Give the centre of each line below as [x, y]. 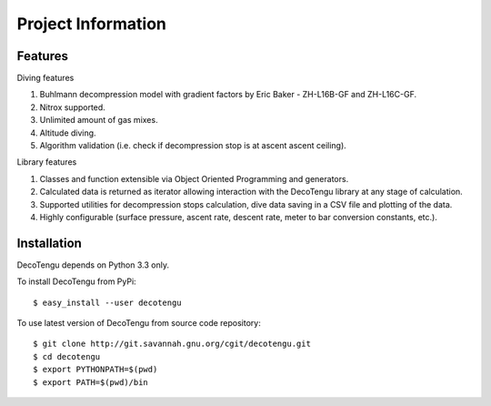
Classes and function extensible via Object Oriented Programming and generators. [194, 178]
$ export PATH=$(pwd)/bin [91, 382]
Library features [47, 162]
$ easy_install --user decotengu [107, 302]
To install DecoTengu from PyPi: [76, 281]
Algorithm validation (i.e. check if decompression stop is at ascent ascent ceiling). [193, 146]
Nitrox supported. [73, 107]
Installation [49, 243]
